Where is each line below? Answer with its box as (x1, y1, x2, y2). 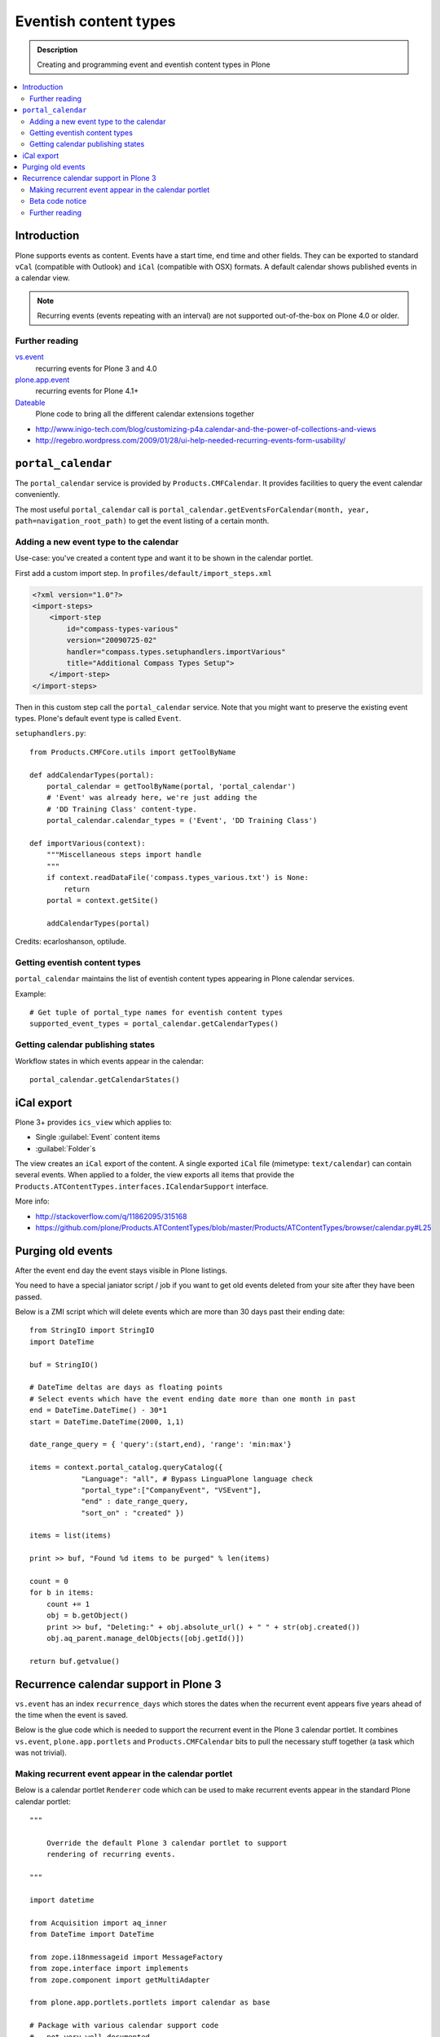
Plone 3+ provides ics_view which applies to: (15, 1117, 172, 1127)
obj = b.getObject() (46, 1611, 129, 1621)
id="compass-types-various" (66, 624, 179, 633)
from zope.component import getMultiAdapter (29, 1975, 211, 1984)
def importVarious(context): (29, 838, 146, 847)
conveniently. (15, 490, 60, 499)
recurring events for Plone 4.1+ (35, 386, 139, 396)
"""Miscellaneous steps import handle (46, 850, 202, 860)
